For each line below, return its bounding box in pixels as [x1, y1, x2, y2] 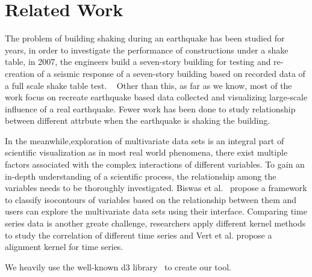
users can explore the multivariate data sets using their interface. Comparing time [5, 205, 307, 218]
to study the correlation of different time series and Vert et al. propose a [5, 228, 272, 241]
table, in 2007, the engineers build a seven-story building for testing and [5, 55, 271, 68]
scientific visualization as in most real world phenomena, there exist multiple [5, 146, 288, 159]
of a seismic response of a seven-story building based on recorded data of [37, 67, 305, 79]
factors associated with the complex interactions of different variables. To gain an [5, 158, 305, 171]
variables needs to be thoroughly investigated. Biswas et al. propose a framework [5, 181, 307, 194]
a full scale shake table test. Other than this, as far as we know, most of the [5, 79, 292, 91]
